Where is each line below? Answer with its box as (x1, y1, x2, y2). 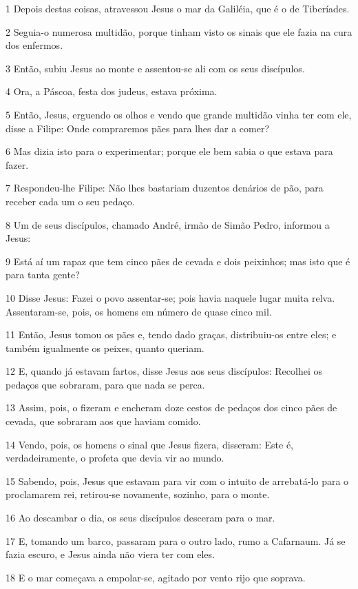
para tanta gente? (6, 267, 80, 282)
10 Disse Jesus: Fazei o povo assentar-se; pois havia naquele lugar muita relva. (6, 290, 335, 304)
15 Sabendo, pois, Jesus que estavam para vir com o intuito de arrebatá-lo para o (6, 473, 349, 488)
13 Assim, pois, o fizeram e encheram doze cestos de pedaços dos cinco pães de (6, 400, 337, 415)
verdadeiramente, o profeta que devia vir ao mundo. (6, 451, 224, 465)
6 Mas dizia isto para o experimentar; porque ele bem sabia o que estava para (6, 144, 333, 158)
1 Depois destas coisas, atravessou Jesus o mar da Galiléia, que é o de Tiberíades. (6, 1, 350, 15)
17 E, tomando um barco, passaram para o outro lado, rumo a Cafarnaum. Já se (6, 533, 346, 548)
